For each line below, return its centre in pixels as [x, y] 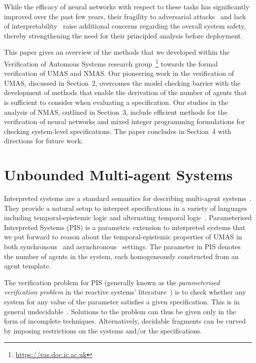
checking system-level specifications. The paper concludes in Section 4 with [118, 131]
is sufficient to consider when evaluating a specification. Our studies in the [116, 102]
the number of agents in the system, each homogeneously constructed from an [121, 256]
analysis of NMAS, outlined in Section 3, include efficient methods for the [116, 112]
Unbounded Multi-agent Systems [118, 175]
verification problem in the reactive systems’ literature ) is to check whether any [125, 292]
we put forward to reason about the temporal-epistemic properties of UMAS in [123, 237]
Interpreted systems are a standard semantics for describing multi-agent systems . [128, 198]
